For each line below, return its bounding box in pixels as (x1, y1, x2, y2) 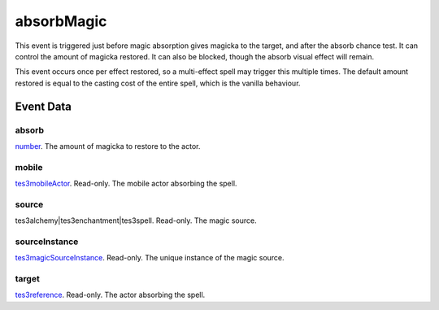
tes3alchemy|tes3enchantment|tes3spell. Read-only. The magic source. (15, 216, 257, 225)
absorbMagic (15, 12, 107, 30)
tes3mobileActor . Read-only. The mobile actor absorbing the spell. (15, 179, 237, 189)
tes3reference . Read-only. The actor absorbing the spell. (15, 290, 206, 300)
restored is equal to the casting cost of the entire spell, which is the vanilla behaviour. (15, 78, 301, 88)
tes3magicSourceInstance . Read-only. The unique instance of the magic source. (15, 253, 285, 263)
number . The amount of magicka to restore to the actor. (15, 141, 201, 151)
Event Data (15, 99, 72, 113)
